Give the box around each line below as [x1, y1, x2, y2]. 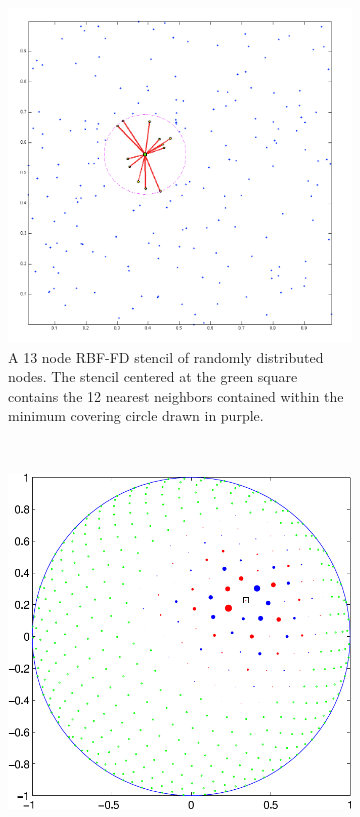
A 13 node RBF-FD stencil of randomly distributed [8, 346, 324, 367]
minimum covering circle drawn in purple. [8, 405, 264, 426]
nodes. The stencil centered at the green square [8, 366, 298, 387]
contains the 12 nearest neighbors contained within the [8, 385, 344, 406]
